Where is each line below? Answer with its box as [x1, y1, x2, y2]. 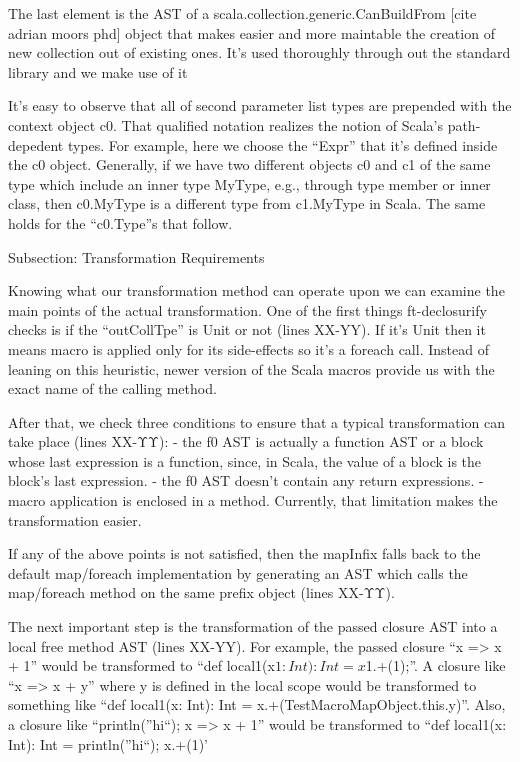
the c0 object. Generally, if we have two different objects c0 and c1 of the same [8, 154, 491, 175]
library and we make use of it [8, 61, 188, 82]
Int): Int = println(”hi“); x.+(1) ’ [8, 733, 208, 754]
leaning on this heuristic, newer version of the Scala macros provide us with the [8, 358, 495, 379]
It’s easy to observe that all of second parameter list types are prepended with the [8, 95, 512, 116]
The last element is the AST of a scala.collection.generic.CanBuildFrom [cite [8, 3, 477, 23]
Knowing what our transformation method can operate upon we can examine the [8, 280, 505, 301]
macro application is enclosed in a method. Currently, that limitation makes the [8, 490, 498, 511]
